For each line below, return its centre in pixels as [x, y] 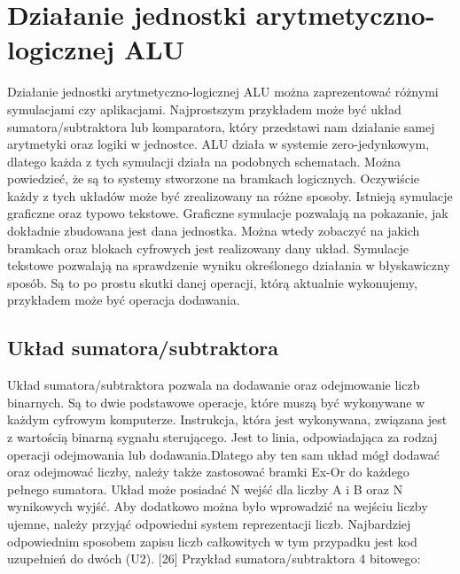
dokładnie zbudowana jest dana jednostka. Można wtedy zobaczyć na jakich [214, 231]
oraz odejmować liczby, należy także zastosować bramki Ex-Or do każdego [208, 472]
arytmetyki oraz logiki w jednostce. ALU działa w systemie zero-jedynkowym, [218, 144]
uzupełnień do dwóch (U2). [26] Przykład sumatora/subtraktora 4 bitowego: [214, 558]
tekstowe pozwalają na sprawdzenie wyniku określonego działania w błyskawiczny [229, 265]
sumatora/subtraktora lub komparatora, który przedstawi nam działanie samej [221, 126]
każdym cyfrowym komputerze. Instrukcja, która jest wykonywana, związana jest [227, 419]
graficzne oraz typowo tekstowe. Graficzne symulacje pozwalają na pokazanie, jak [228, 213]
